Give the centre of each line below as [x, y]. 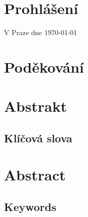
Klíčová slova [38, 138]
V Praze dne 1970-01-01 [41, 32]
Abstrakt [35, 106]
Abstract [35, 175]
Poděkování [44, 66]
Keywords [30, 207]
